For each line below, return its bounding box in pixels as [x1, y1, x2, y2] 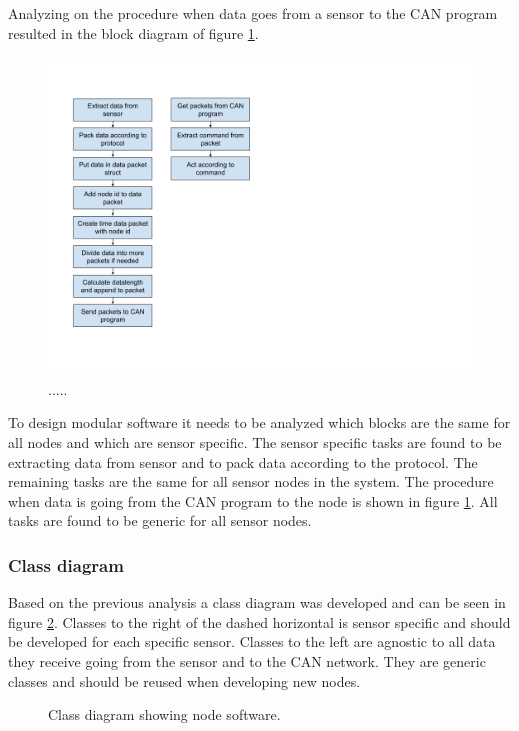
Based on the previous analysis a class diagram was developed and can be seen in [8, 592, 506, 613]
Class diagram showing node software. [48, 704, 281, 725]
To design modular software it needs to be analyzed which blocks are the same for [8, 412, 511, 433]
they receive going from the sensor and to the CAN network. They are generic [8, 650, 486, 671]
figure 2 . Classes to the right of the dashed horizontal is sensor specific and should [8, 611, 511, 632]
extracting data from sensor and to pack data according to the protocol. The [8, 451, 478, 472]
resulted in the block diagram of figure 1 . [8, 22, 259, 43]
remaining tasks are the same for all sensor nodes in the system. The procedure [8, 471, 494, 492]
